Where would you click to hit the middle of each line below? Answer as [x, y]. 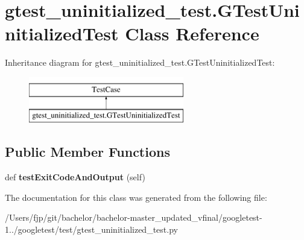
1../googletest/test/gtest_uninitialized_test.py [91, 229]
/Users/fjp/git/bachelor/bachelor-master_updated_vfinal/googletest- [134, 217]
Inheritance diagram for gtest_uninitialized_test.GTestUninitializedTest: [140, 62]
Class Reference [192, 33]
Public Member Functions [87, 152]
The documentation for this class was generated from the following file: [136, 197]
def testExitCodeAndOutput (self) [75, 177]
